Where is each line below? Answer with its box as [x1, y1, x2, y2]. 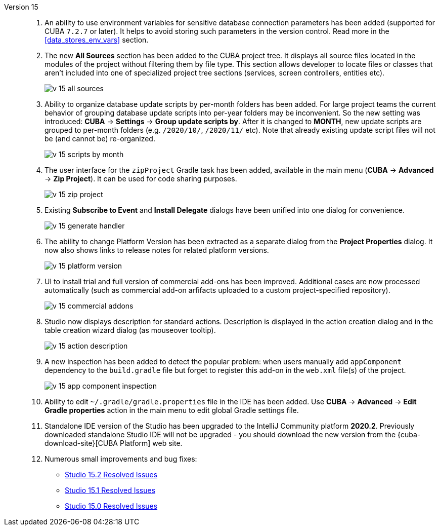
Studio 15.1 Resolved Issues [65, 486, 156, 495]
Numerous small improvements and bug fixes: [45, 455, 197, 463]
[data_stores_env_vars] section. [45, 35, 149, 44]
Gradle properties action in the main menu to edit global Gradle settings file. [45, 406, 299, 414]
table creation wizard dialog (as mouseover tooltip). [45, 326, 216, 334]
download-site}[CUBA [45, 439, 118, 447]
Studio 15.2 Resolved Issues [65, 470, 158, 479]
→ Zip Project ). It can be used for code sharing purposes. [45, 174, 237, 183]
